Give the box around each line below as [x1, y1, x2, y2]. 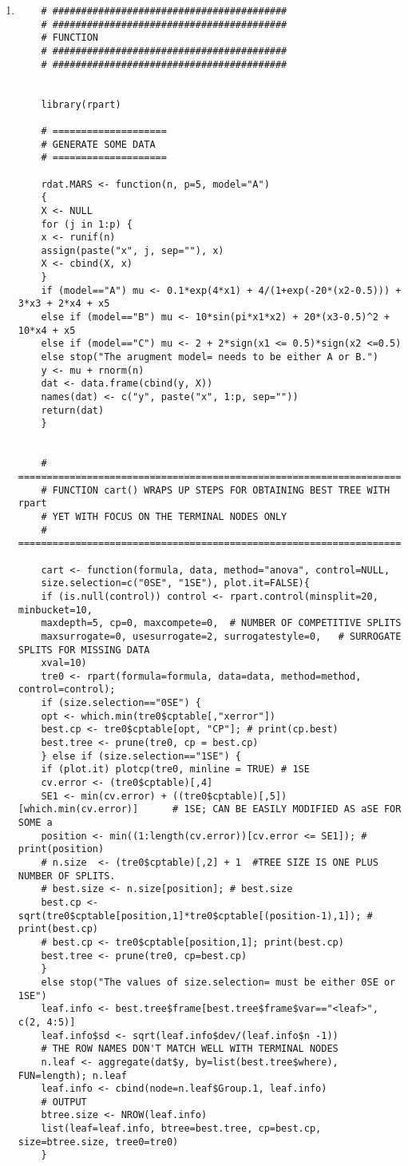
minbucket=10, [18, 604, 93, 616]
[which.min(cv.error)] [18, 803, 139, 815]
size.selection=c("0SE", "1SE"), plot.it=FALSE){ [41, 577, 310, 589]
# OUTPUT [41, 1096, 87, 1108]
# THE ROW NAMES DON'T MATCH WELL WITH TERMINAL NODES [41, 1043, 339, 1055]
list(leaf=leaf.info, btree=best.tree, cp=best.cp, [41, 1123, 322, 1135]
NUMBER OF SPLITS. [18, 870, 116, 882]
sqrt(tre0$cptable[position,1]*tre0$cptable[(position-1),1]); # [18, 910, 373, 922]
